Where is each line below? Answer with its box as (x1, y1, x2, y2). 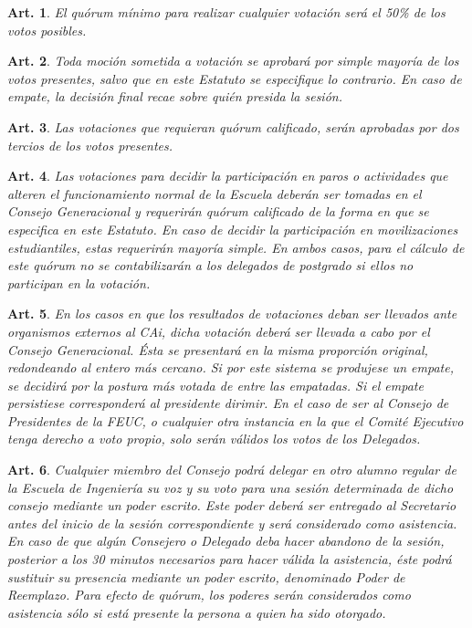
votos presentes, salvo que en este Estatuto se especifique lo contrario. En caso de (7, 68, 462, 88)
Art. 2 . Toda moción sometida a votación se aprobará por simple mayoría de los (7, 51, 459, 70)
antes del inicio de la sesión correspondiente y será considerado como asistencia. (7, 513, 457, 532)
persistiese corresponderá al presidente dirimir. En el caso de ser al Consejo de (7, 393, 449, 413)
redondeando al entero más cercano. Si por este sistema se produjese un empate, (7, 358, 454, 377)
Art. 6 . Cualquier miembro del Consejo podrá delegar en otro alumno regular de (7, 460, 456, 479)
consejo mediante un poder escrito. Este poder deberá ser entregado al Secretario (7, 496, 456, 515)
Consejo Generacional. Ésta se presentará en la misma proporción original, (7, 340, 428, 359)
